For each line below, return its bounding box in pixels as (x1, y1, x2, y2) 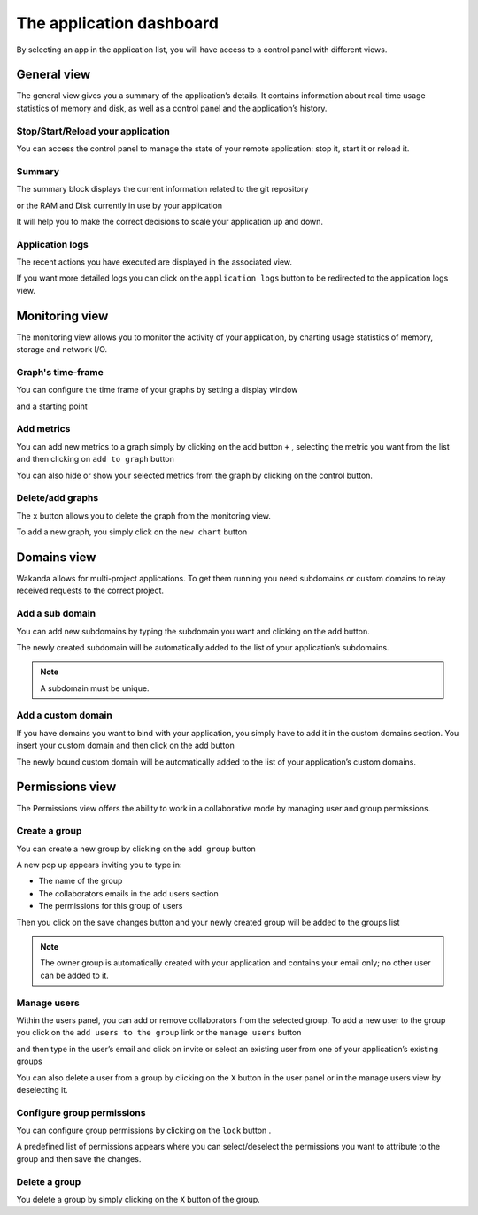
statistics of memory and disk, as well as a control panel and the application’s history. (16, 103, 328, 113)
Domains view (16, 550, 96, 565)
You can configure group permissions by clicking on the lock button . (16, 1125, 272, 1136)
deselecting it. (16, 1084, 68, 1095)
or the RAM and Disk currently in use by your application (16, 200, 223, 211)
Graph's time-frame (16, 365, 104, 378)
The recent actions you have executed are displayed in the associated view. (16, 257, 292, 267)
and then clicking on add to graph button (16, 454, 174, 465)
